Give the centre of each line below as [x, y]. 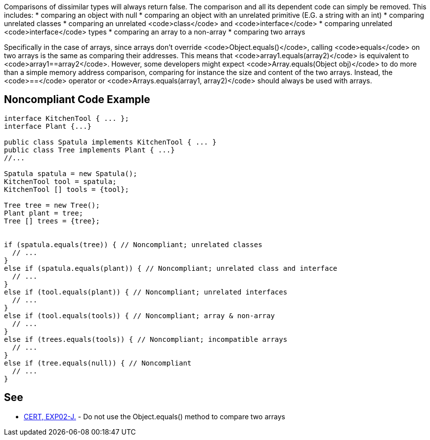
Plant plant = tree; [44, 213]
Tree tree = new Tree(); [52, 205]
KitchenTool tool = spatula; [60, 181]
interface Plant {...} [48, 126]
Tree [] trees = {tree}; [52, 221]
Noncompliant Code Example [77, 100]
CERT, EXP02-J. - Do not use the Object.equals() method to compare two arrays [154, 416]
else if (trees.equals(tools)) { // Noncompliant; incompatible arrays [146, 339]
